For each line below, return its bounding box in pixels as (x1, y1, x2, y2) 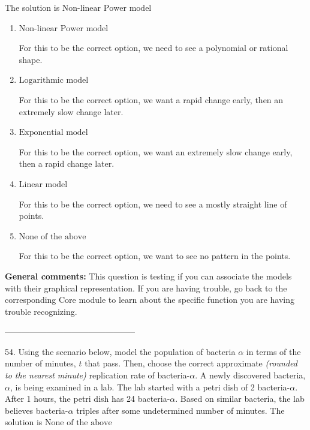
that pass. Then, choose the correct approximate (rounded (85, 357, 297, 369)
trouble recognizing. (5, 305, 77, 317)
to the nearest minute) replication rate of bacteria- (5, 369, 190, 381)
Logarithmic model (19, 76, 89, 85)
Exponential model (19, 128, 88, 137)
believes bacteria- (5, 404, 68, 416)
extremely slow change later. (19, 105, 124, 118)
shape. (19, 53, 43, 65)
